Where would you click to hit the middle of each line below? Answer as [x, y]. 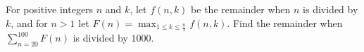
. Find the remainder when [285, 23]
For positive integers [50, 9]
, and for [29, 23]
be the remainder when [241, 9]
